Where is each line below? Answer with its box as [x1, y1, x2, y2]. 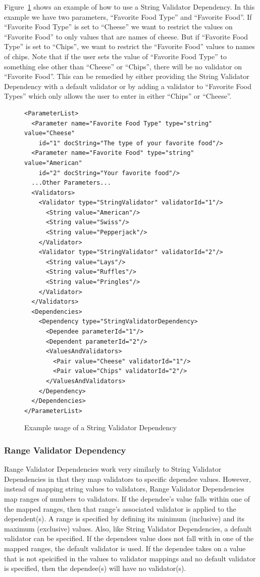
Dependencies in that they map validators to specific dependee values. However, [4, 473, 251, 484]
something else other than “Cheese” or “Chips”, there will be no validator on [4, 61, 242, 71]
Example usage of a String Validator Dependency [24, 422, 177, 433]
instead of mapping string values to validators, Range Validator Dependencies [4, 483, 244, 494]
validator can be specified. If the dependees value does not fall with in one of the [4, 533, 254, 544]
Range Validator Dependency [4, 443, 126, 456]
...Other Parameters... [31, 179, 111, 187]
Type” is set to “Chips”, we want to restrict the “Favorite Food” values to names [4, 41, 255, 52]
